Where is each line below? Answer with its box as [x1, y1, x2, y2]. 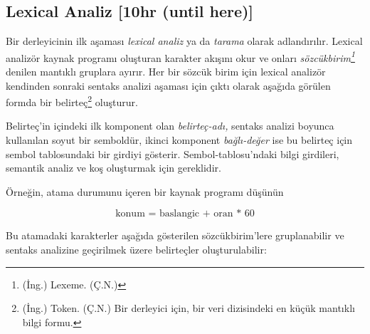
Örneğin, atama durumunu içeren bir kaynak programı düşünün [6, 184, 284, 199]
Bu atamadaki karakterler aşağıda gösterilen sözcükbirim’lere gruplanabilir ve [6, 228, 344, 243]
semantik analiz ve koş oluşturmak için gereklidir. [6, 160, 221, 175]
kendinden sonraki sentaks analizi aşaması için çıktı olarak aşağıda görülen [6, 78, 331, 93]
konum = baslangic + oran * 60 [115, 209, 255, 219]
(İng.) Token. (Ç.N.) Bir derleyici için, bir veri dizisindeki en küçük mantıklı [22, 301, 355, 315]
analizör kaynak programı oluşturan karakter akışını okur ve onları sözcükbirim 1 [6, 48, 355, 65]
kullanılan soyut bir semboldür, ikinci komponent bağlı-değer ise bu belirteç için [6, 132, 353, 147]
